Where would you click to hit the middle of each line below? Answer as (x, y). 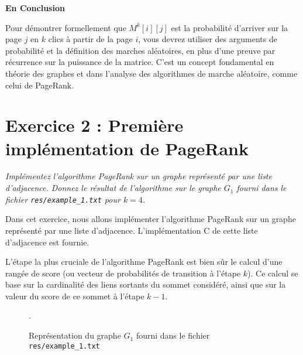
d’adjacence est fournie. (47, 242)
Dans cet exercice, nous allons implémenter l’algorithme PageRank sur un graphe (151, 219)
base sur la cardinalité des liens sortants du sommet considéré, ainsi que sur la (146, 284)
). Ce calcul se (273, 273)
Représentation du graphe (75, 335)
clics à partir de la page (90, 39)
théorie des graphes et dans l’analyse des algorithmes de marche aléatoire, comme (151, 73)
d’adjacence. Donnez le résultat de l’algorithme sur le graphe (113, 188)
